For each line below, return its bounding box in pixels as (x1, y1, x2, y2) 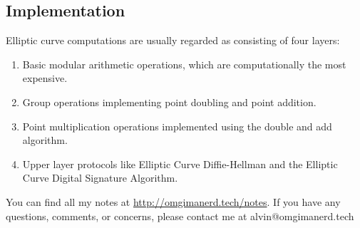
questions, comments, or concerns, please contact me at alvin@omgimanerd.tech (6, 208, 354, 223)
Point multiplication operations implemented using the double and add (22, 118, 332, 133)
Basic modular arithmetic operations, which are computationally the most (22, 56, 346, 71)
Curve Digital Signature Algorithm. (22, 170, 178, 185)
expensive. (22, 71, 68, 85)
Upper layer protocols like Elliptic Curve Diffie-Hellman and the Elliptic (22, 156, 338, 171)
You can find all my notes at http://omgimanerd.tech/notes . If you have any (6, 194, 341, 209)
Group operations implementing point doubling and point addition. (22, 94, 317, 109)
